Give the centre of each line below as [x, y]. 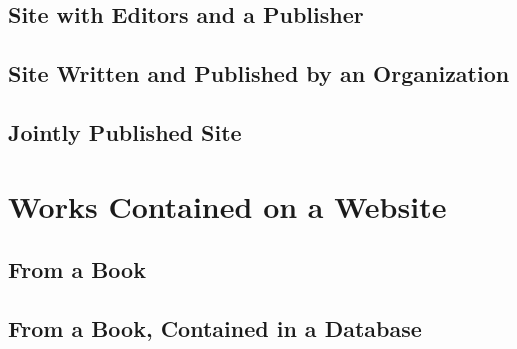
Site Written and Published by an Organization [259, 73]
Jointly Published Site [125, 131]
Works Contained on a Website [227, 205]
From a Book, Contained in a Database [215, 327]
